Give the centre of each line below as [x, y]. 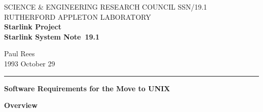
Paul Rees [19, 53]
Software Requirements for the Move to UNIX [87, 88]
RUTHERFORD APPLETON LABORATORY [78, 16]
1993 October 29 [30, 63]
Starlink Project [33, 27]
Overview [21, 105]
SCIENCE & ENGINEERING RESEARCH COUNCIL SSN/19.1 [106, 7]
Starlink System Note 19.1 [52, 36]
